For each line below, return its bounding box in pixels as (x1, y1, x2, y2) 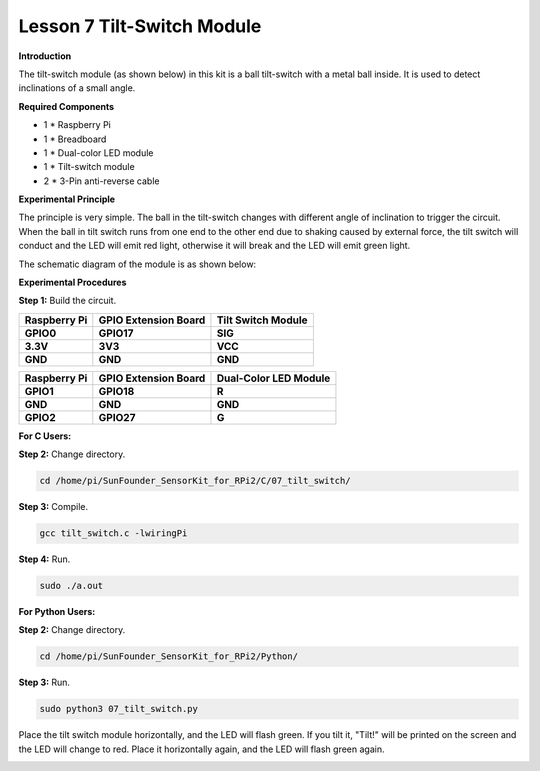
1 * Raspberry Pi (43, 119, 112, 131)
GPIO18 (98, 384, 135, 398)
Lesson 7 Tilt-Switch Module (18, 15, 262, 37)
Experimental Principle (18, 193, 115, 205)
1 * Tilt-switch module (43, 161, 135, 173)
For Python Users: (18, 606, 96, 618)
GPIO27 (98, 410, 136, 424)
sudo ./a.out (39, 580, 104, 592)
